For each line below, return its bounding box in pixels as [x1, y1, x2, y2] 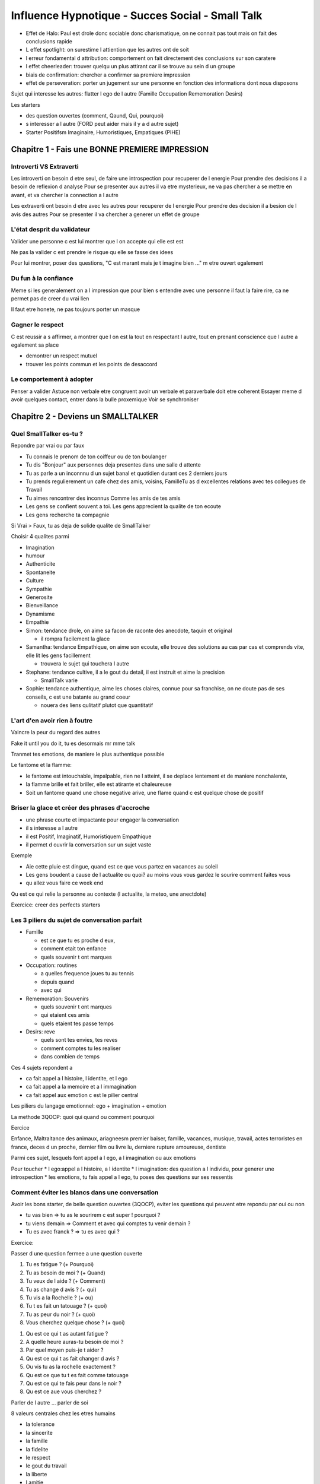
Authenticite [25, 560, 56, 567]
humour [25, 552, 45, 559]
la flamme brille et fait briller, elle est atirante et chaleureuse [25, 781, 172, 788]
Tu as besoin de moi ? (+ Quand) [25, 1269, 106, 1276]
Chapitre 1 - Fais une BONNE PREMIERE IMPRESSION [11, 144, 209, 154]
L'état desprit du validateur [11, 226, 91, 234]
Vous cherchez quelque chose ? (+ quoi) [25, 1319, 125, 1326]
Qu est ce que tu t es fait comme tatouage [25, 1371, 129, 1378]
